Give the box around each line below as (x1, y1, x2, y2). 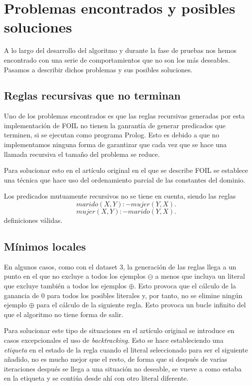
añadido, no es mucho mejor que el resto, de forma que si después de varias (4, 354, 227, 364)
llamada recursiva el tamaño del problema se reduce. (4, 149, 160, 159)
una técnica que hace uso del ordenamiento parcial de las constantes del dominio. (4, 174, 245, 185)
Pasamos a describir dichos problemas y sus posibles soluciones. (4, 64, 193, 74)
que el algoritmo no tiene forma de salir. (4, 309, 123, 319)
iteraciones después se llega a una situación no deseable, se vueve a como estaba (4, 363, 242, 373)
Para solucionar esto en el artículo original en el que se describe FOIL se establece (4, 165, 248, 175)
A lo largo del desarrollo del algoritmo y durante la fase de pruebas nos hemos (4, 45, 236, 55)
